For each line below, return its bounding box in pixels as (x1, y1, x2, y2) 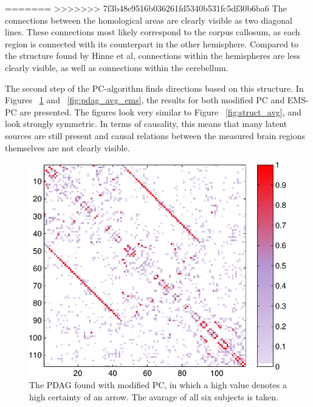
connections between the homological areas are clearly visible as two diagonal (5, 13, 292, 26)
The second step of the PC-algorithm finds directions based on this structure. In (5, 81, 304, 94)
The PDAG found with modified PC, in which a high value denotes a (29, 378, 287, 391)
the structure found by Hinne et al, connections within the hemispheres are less (5, 49, 300, 62)
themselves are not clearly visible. (5, 141, 130, 154)
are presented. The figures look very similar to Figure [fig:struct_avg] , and (19, 105, 301, 118)
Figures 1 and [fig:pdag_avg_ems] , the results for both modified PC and (5, 94, 285, 106)
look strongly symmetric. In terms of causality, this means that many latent (5, 117, 287, 130)
